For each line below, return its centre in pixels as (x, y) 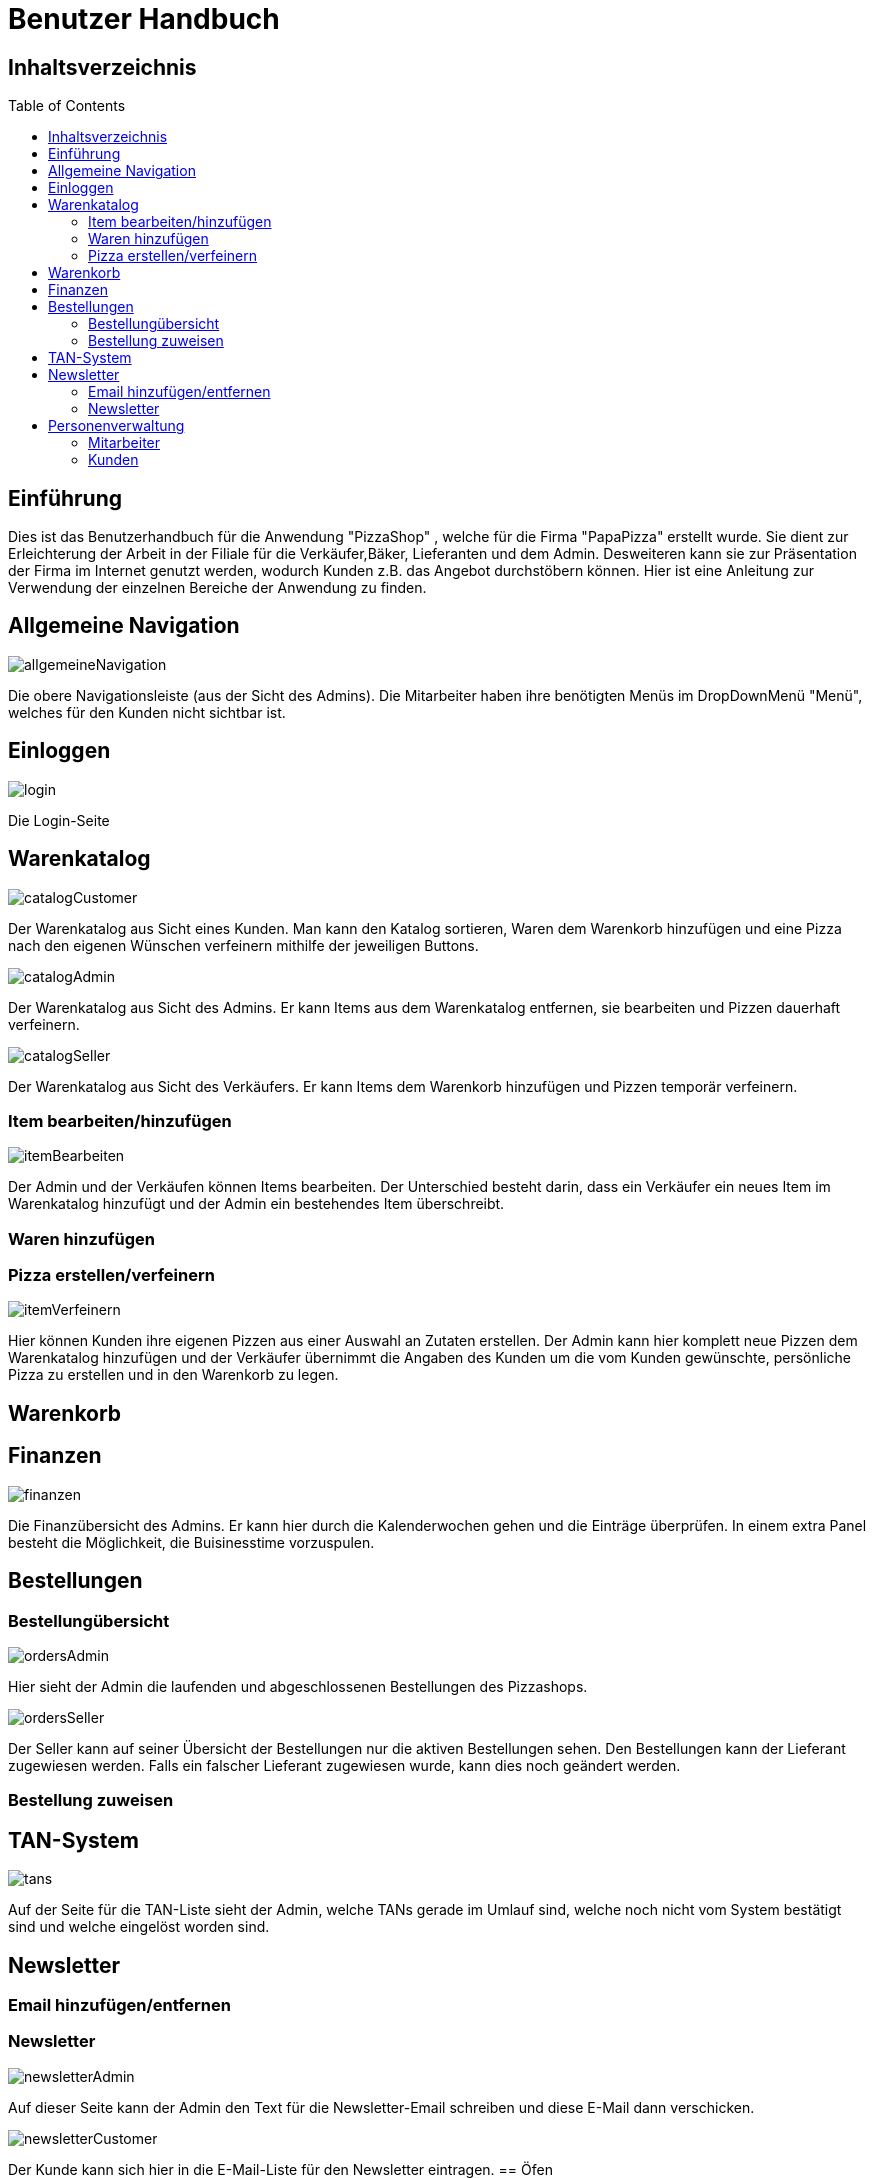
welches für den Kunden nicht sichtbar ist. (147, 712)
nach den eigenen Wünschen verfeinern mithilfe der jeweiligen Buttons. (243, 945)
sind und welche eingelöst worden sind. (139, 1927)
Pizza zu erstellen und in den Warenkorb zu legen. (173, 1375)
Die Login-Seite (59, 820)
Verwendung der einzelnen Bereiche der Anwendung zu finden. (217, 588)
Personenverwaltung (116, 426)
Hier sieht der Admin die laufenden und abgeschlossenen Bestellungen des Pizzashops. (298, 1686)
